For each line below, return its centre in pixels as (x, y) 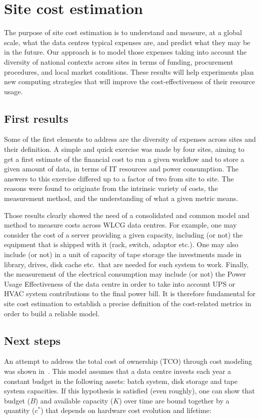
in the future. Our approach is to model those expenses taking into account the (125, 52)
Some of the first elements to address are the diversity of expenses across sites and (130, 139)
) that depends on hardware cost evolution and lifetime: (126, 410)
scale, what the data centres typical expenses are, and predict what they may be (127, 42)
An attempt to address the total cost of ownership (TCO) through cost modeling (128, 361)
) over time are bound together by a (174, 400)
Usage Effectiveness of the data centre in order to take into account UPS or (120, 283)
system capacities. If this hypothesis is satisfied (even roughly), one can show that (129, 391)
